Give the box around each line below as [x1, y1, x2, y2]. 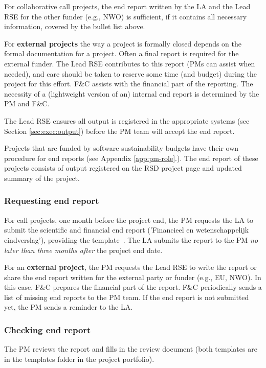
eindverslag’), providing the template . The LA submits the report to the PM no [4, 234, 258, 245]
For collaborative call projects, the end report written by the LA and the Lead [4, 1, 251, 11]
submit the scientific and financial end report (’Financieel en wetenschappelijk [4, 224, 249, 235]
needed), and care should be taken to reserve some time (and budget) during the [4, 68, 257, 79]
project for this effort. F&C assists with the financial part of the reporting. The [4, 78, 253, 89]
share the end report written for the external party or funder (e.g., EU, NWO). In [4, 271, 261, 282]
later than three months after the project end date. [4, 244, 163, 255]
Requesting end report [4, 194, 99, 207]
